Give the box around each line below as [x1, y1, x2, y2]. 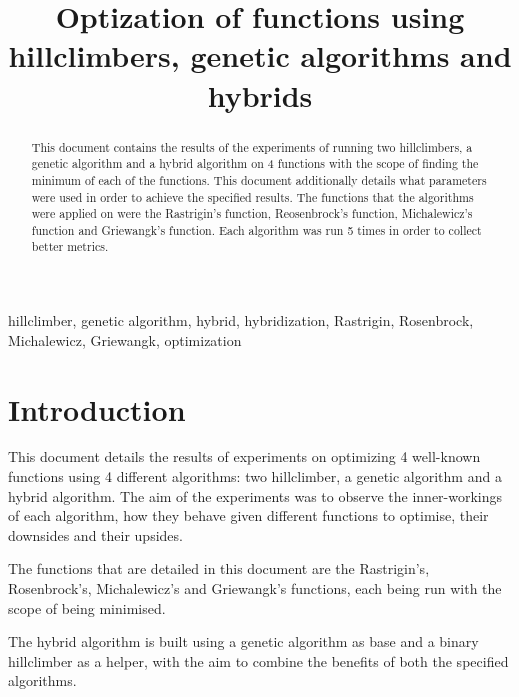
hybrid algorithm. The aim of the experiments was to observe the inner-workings [8, 485, 503, 506]
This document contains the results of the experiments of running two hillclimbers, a [31, 138, 473, 155]
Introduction [8, 388, 186, 429]
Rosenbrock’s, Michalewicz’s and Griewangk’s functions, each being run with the [8, 578, 502, 599]
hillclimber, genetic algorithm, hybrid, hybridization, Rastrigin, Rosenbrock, [8, 310, 474, 331]
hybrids [207, 74, 313, 115]
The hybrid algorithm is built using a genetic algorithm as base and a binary [8, 631, 479, 652]
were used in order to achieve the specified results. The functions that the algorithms [31, 188, 474, 205]
